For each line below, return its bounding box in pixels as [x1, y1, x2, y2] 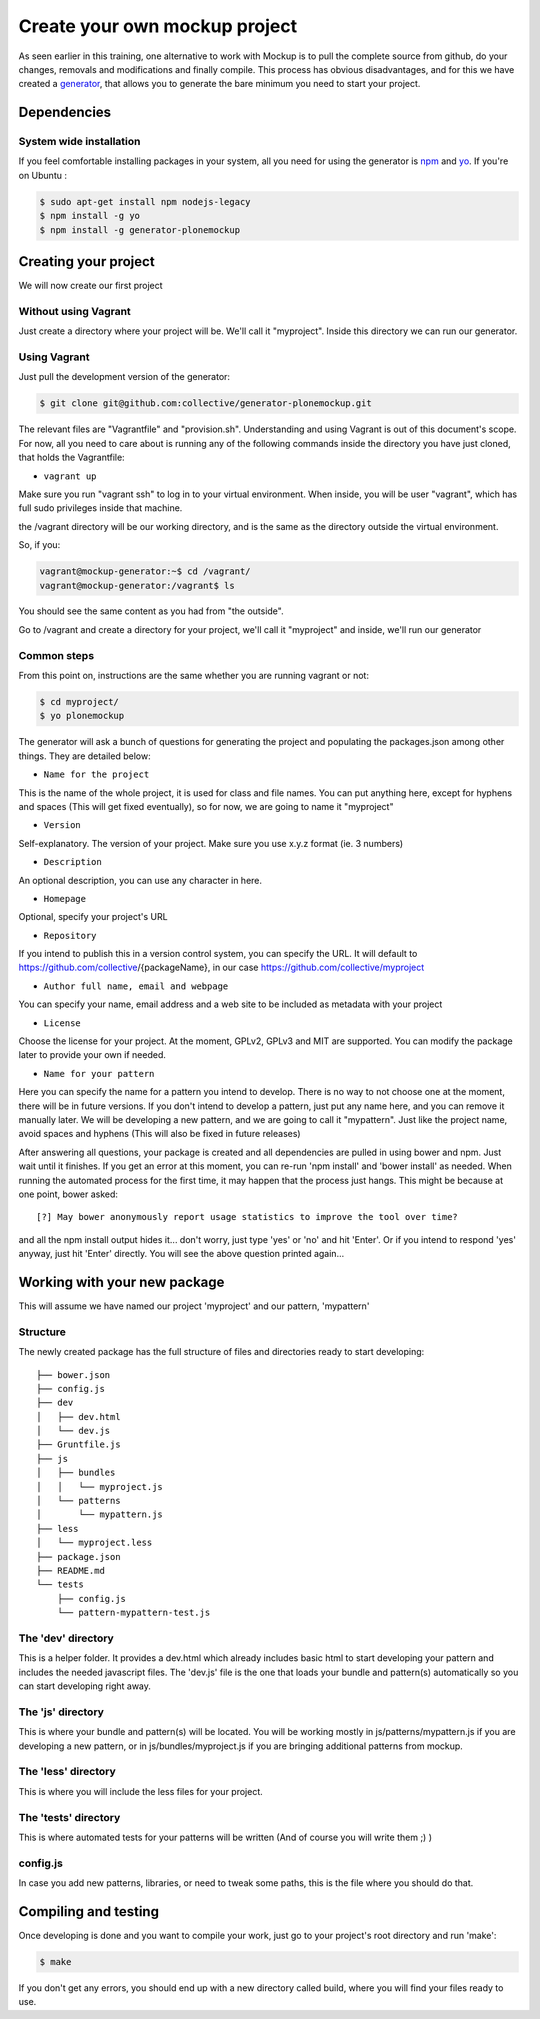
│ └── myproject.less [36, 1537, 153, 1549]
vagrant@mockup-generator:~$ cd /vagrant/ [39, 566, 251, 577]
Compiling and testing [18, 1903, 160, 1920]
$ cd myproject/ [39, 696, 120, 707]
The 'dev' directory [18, 1631, 114, 1645]
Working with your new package [18, 1273, 225, 1290]
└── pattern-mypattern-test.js [56, 1607, 211, 1619]
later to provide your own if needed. [18, 1049, 167, 1061]
